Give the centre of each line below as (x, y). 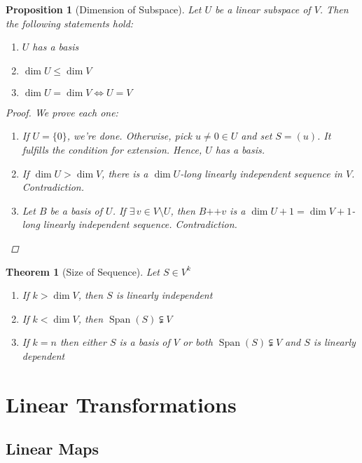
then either (83, 342)
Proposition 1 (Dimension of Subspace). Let (104, 9)
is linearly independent (164, 295)
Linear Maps (53, 449)
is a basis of (145, 342)
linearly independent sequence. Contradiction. (140, 224)
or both (198, 342)
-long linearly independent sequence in (261, 173)
